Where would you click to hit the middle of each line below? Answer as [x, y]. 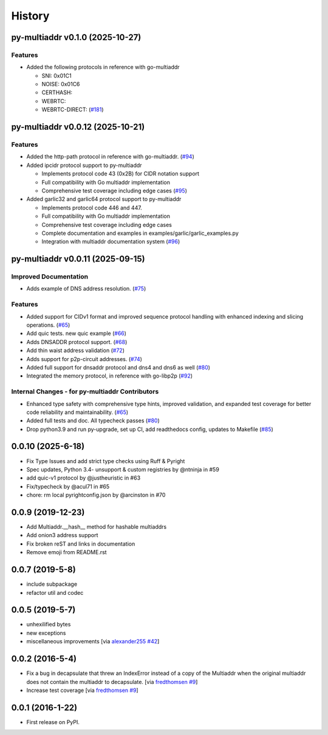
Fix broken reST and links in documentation [81, 544]
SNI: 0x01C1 [57, 75]
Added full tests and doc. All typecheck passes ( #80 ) [93, 421]
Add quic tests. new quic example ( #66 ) [77, 333]
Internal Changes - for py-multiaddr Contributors [85, 391]
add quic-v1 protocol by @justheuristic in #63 [84, 478]
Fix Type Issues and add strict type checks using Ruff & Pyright [106, 461]
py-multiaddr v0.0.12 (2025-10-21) [78, 127]
